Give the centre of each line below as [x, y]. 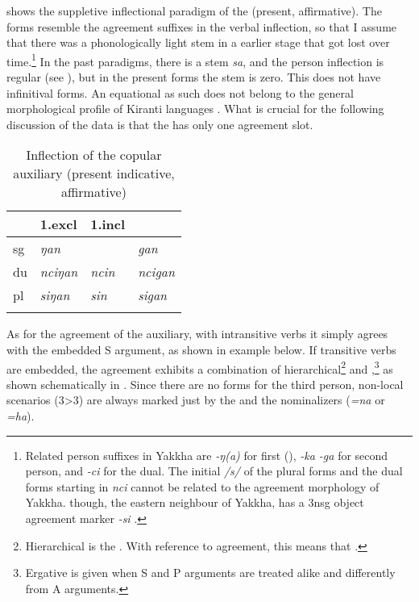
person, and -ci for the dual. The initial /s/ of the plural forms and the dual [214, 471]
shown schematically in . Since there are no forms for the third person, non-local [205, 384]
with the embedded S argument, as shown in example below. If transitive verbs [201, 349]
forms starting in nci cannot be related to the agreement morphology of [202, 486]
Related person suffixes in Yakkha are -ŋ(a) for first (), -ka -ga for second [207, 455]
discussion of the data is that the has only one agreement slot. [160, 124]
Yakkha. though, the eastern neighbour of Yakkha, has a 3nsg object [195, 502]
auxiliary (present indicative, [94, 173]
